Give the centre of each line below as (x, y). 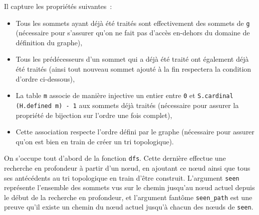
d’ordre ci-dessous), (45, 78)
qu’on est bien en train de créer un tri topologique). (95, 141)
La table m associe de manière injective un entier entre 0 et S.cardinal (125, 95)
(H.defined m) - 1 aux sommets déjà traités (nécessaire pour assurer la (127, 105)
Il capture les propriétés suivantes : (58, 6)
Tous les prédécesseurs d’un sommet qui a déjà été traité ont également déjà (132, 59)
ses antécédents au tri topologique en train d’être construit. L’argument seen (122, 177)
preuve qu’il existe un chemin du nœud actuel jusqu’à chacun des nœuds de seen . (129, 207)
